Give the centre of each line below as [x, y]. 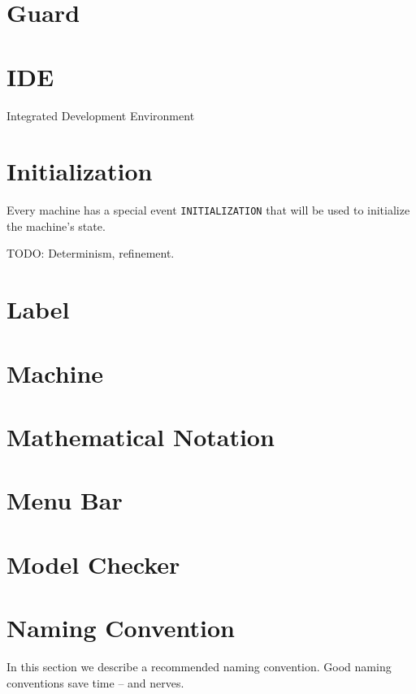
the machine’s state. [56, 226]
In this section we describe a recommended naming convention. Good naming [199, 667]
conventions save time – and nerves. [95, 682]
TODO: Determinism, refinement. [91, 253]
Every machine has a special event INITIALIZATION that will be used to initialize [208, 210]
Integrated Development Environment [101, 115]
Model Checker [93, 564]
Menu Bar [65, 500]
